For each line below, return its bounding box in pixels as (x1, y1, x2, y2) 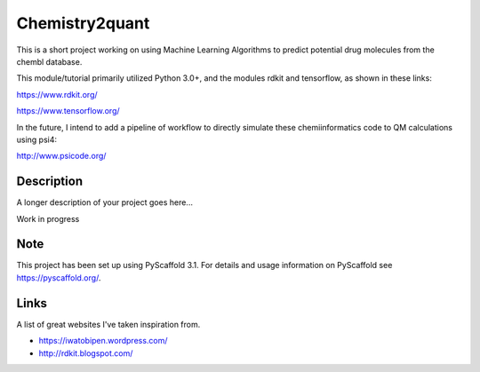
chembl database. (16, 56, 83, 67)
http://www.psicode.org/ (16, 151, 107, 162)
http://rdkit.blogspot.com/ (38, 347, 133, 359)
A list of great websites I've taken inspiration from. (16, 319, 201, 329)
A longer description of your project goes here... (16, 197, 193, 208)
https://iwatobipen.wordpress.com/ (38, 336, 168, 346)
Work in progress (16, 213, 80, 224)
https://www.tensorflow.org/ (16, 106, 120, 116)
